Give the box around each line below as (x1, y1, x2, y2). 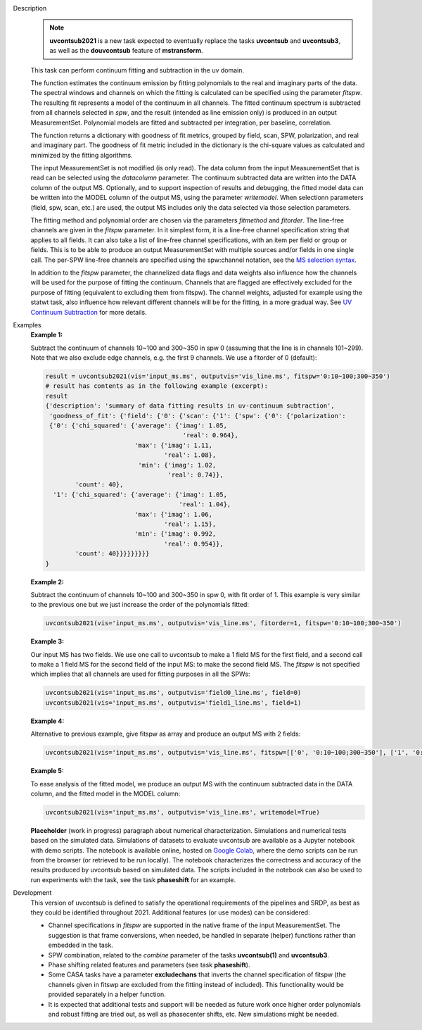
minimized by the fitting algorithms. (30, 151, 133, 159)
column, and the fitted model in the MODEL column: (30, 789, 181, 798)
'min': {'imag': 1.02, (138, 461, 217, 469)
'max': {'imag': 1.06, (134, 510, 212, 518)
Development (13, 888, 52, 897)
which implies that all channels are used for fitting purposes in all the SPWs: (30, 670, 250, 679)
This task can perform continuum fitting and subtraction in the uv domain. (30, 65, 245, 74)
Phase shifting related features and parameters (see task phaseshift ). (48, 960, 250, 969)
